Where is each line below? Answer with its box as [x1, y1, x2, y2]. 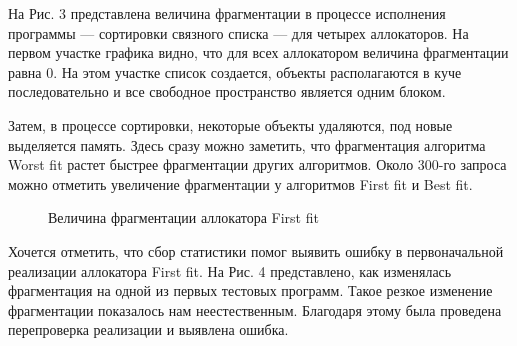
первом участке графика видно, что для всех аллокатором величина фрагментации [8, 42, 509, 63]
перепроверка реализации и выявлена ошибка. [8, 319, 289, 340]
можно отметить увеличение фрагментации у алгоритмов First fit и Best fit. [8, 173, 473, 194]
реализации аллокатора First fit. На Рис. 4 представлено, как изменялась [8, 260, 452, 281]
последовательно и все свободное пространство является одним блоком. [8, 81, 446, 102]
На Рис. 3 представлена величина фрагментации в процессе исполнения [8, 3, 446, 23]
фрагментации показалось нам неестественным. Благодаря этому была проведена [8, 299, 502, 320]
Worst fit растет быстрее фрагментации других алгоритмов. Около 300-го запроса [8, 154, 507, 175]
